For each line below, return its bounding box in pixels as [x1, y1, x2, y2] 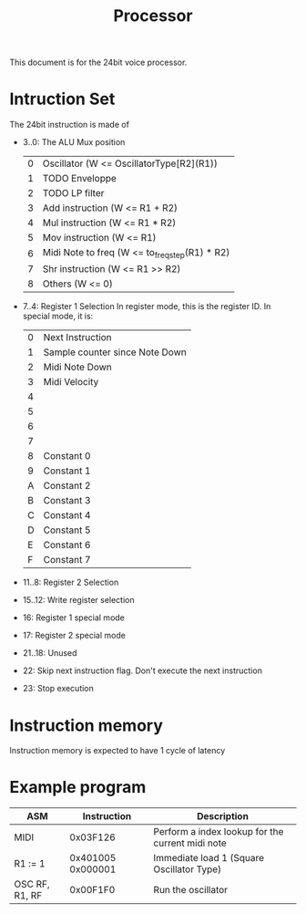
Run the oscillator [153, 884, 229, 897]
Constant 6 [43, 539, 91, 552]
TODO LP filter [42, 187, 105, 200]
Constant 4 [43, 509, 91, 522]
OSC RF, [14, 878, 50, 890]
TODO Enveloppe [42, 172, 117, 185]
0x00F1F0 [69, 884, 116, 897]
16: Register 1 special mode [22, 612, 126, 623]
